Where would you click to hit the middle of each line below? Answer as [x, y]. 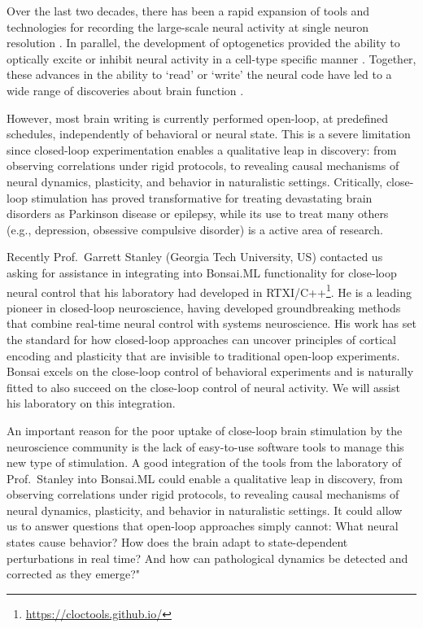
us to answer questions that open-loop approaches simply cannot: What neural [203, 526]
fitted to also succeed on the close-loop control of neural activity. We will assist [203, 387]
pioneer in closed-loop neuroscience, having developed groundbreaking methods [204, 307]
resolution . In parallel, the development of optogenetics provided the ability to [203, 43]
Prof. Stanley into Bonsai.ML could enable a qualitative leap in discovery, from [205, 478]
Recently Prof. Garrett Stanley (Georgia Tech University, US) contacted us [195, 257]
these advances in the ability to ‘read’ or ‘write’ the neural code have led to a [199, 74]
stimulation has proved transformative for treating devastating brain [202, 197]
